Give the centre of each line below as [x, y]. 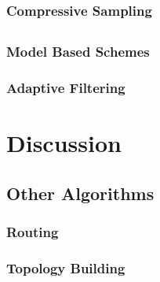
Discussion [64, 143]
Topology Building [66, 267]
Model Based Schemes [78, 52]
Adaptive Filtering [66, 88]
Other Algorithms [80, 193]
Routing [33, 232]
